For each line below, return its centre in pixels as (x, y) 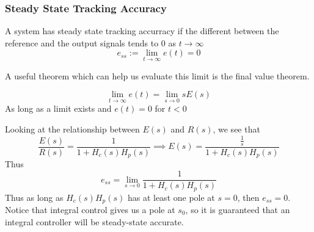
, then (248, 197)
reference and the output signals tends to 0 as (90, 42)
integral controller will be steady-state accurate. (94, 221)
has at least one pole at (171, 197)
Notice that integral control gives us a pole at (90, 210)
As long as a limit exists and (58, 108)
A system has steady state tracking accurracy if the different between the (142, 31)
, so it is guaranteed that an (238, 210)
